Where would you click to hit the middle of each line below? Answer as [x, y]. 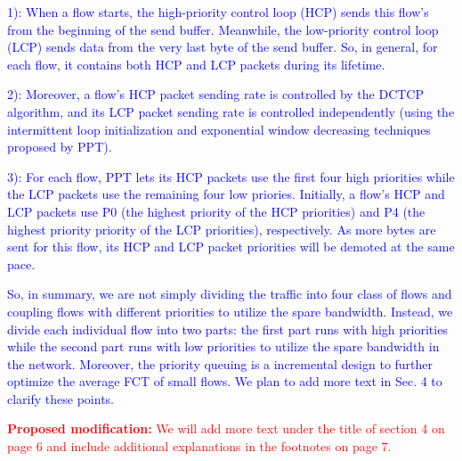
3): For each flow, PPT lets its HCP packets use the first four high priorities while [231, 176]
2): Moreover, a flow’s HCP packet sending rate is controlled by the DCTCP [215, 94]
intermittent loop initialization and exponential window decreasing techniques [219, 129]
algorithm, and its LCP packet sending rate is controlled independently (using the [231, 111]
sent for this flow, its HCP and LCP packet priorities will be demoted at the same [231, 247]
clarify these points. [61, 398]
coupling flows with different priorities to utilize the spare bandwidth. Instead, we [230, 311]
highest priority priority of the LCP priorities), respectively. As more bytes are [222, 229]
